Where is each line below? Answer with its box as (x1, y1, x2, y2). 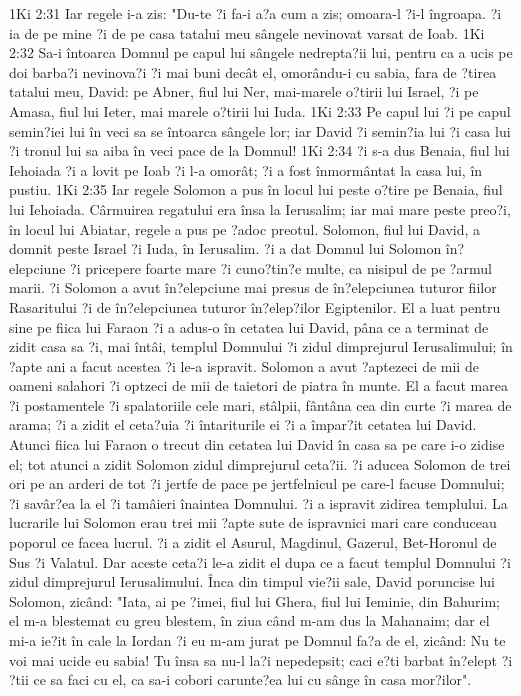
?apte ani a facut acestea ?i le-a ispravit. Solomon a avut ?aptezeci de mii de (9, 355, 479, 376)
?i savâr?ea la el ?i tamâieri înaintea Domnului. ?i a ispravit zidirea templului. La (9, 492, 508, 513)
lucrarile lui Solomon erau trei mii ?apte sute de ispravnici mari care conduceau (9, 512, 497, 533)
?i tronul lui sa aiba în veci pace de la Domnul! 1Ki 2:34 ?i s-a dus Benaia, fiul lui (9, 140, 510, 161)
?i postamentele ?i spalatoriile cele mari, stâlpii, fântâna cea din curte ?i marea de (9, 394, 512, 415)
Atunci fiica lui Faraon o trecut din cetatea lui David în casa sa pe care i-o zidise (9, 434, 505, 455)
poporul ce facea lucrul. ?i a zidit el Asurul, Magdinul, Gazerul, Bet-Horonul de (9, 532, 497, 553)
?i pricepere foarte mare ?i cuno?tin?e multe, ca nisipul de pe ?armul (70, 257, 492, 278)
